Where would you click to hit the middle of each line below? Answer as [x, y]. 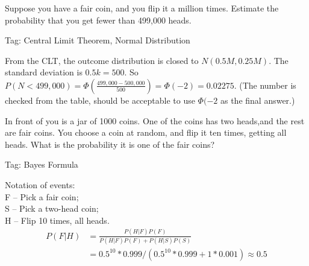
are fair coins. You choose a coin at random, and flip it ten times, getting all [146, 132]
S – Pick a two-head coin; [52, 208]
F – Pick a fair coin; [42, 196]
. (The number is [265, 85]
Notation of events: [40, 184]
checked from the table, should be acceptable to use [100, 100]
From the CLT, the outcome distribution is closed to [102, 60]
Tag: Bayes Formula [42, 164]
